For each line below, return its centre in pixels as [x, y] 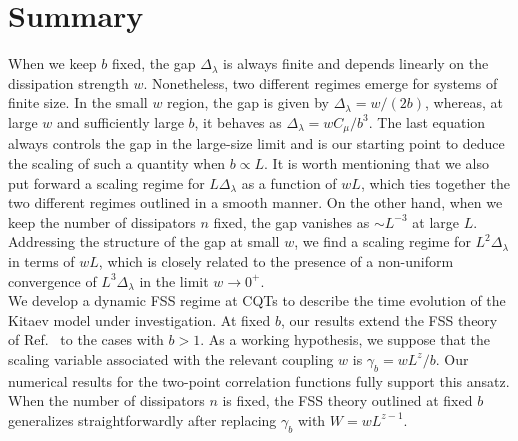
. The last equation [427, 121]
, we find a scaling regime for [382, 241]
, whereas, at [464, 102]
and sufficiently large [120, 121]
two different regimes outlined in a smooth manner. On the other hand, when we [255, 202]
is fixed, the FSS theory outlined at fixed [347, 400]
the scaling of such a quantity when [117, 162]
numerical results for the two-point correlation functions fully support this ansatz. [259, 380]
